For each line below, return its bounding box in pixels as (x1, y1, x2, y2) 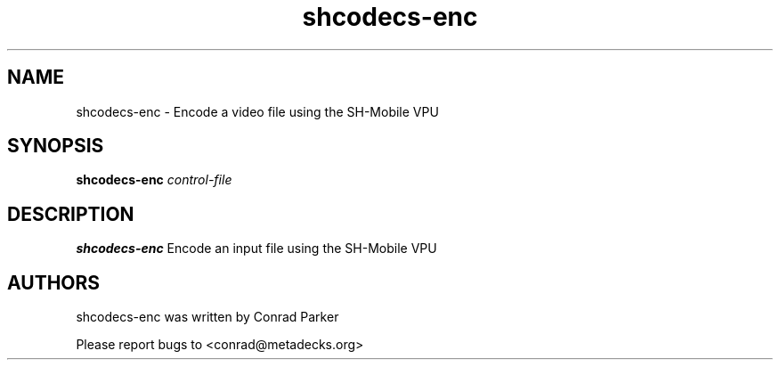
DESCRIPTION (7, 202, 134, 225)
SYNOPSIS (7, 135, 104, 158)
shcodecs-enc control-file (76, 172, 232, 188)
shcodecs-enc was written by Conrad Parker (76, 309, 339, 325)
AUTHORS (7, 271, 101, 294)
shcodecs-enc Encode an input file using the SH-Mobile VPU (76, 241, 437, 257)
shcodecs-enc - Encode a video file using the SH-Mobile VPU (76, 103, 439, 119)
